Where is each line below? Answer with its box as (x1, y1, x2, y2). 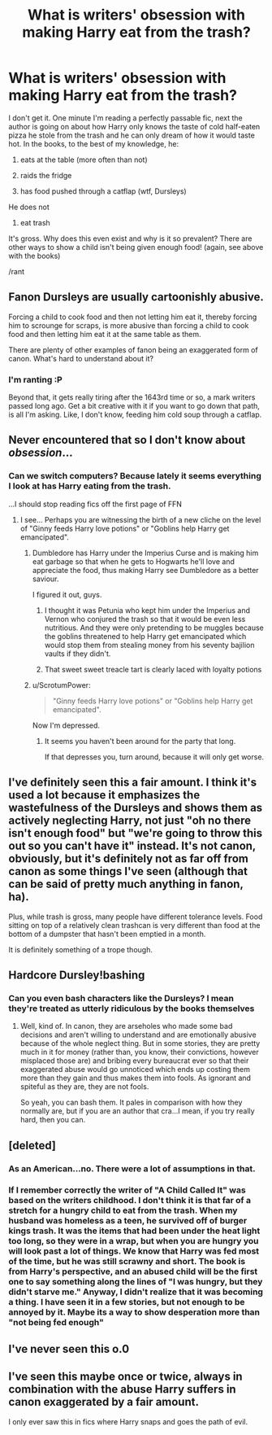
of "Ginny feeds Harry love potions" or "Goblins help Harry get (19, 523, 230, 533)
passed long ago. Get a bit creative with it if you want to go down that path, (8, 401, 260, 411)
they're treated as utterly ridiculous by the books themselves (8, 1003, 255, 1014)
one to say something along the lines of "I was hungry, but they (8, 1276, 263, 1288)
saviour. (32, 574, 59, 584)
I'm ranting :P (8, 374, 63, 385)
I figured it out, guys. (32, 589, 102, 599)
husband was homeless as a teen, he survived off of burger (8, 1215, 248, 1227)
